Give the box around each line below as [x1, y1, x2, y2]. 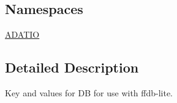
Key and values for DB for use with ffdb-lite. [5, 87, 173, 99]
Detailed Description [5, 58, 139, 77]
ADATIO [5, 28, 40, 41]
